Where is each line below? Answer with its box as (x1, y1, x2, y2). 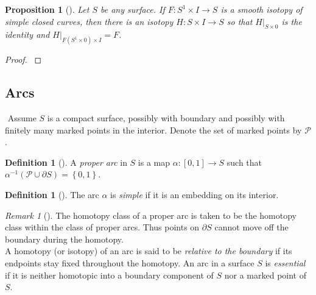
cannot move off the (214, 221, 289, 233)
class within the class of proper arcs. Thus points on (5, 221, 200, 233)
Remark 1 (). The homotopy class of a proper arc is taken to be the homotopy (5, 208, 297, 221)
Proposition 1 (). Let (5, 3, 90, 15)
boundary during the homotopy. (5, 232, 124, 245)
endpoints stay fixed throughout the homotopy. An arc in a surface (5, 256, 255, 269)
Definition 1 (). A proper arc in (5, 155, 127, 168)
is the (281, 15, 302, 27)
